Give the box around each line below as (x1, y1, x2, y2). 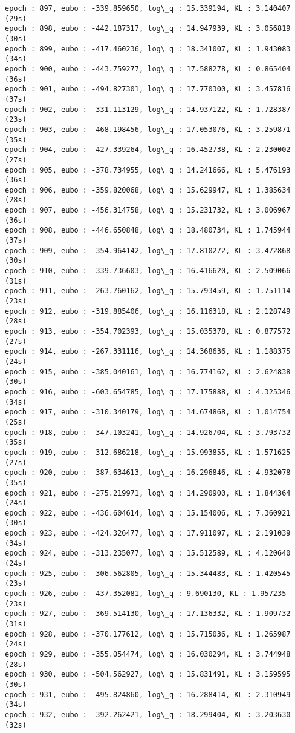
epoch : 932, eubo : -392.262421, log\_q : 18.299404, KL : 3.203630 (5, 710, 291, 719)
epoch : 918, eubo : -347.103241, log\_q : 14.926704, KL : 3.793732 (5, 428, 291, 437)
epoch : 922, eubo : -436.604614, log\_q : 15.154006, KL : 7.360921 (5, 508, 291, 517)
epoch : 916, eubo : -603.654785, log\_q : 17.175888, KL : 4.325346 (5, 387, 291, 396)
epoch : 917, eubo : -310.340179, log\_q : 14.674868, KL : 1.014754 (5, 408, 291, 417)
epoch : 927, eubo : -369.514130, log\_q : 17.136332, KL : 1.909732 (5, 609, 291, 619)
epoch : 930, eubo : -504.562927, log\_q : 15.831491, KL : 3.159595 (5, 670, 291, 679)
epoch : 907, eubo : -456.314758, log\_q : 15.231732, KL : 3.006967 (5, 206, 291, 215)
